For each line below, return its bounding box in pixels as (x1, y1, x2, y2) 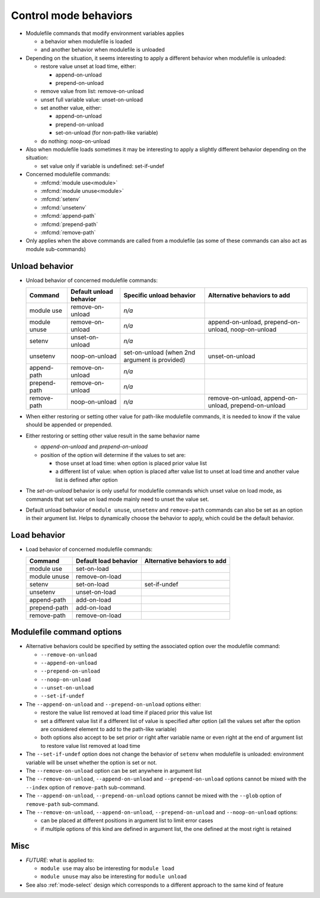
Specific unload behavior (123, 291, 196, 299)
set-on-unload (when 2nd (123, 348, 196, 356)
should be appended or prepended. (25, 421, 113, 429)
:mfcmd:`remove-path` (40, 229, 96, 236)
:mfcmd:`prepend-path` (40, 220, 98, 228)
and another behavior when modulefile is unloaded (40, 46, 165, 53)
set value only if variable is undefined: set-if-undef (40, 162, 165, 169)
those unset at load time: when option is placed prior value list (55, 459, 207, 467)
